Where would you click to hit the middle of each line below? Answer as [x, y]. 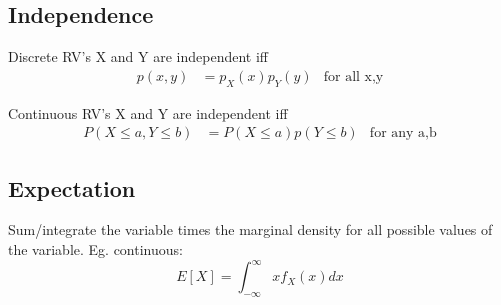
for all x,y [353, 76]
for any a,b [403, 133]
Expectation [72, 187]
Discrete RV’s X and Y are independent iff [138, 56]
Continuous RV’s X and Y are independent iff [148, 112]
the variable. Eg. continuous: [95, 249]
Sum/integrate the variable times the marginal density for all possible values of [250, 229]
